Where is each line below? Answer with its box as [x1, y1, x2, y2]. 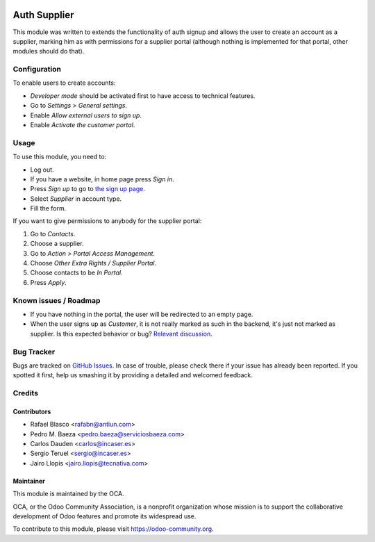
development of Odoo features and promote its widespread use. [12, 511, 197, 520]
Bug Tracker [12, 347, 56, 356]
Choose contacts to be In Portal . [30, 268, 123, 277]
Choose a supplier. [30, 240, 84, 248]
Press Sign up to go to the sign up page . [30, 185, 145, 193]
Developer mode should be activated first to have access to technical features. [30, 91, 256, 100]
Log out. [30, 165, 55, 174]
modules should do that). [12, 47, 85, 56]
